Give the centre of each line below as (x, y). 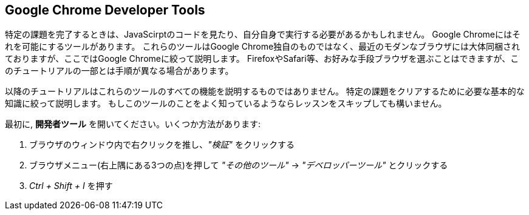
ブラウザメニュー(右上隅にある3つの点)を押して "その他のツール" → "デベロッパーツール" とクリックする (239, 165)
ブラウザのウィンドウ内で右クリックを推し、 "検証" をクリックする (162, 145)
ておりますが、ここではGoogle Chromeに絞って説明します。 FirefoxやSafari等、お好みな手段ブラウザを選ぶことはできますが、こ (262, 59)
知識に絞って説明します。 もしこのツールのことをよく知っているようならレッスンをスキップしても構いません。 (226, 104)
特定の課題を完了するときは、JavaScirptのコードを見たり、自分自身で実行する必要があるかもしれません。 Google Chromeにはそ (263, 35)
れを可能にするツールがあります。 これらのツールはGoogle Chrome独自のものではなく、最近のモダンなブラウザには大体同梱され (263, 47)
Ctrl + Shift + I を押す (71, 186)
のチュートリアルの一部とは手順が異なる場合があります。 (119, 71)
